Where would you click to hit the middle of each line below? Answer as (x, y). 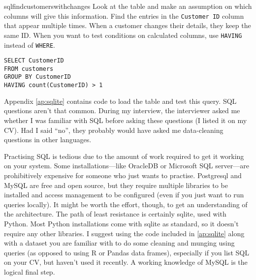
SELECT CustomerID (34, 61)
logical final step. (30, 271)
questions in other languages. (48, 140)
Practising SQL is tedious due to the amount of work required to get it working (124, 156)
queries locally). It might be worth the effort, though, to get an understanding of (126, 204)
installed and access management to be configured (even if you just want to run (124, 195)
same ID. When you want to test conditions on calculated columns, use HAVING (123, 35)
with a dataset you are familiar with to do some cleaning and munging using (119, 243)
